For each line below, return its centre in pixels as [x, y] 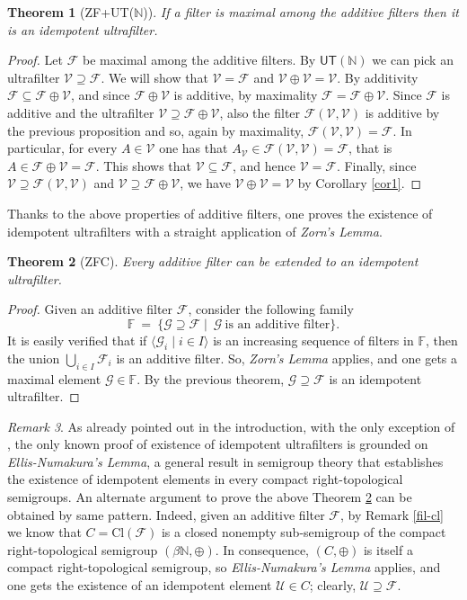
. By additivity [378, 77]
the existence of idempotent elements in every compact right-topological [205, 479]
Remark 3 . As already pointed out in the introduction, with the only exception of [231, 426]
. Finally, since [376, 165]
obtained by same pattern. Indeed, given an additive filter [166, 514]
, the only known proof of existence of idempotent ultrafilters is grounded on [218, 444]
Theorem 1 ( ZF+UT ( [71, 12]
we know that [44, 532]
